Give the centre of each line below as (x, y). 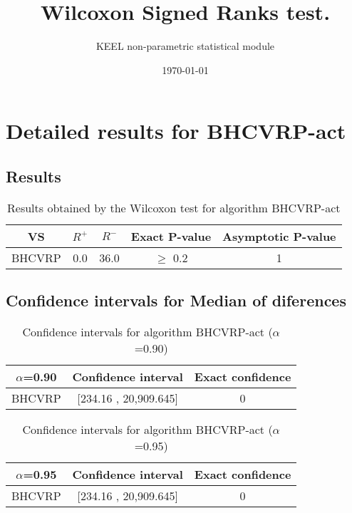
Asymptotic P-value (279, 236)
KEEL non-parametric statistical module (185, 46)
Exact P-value (171, 236)
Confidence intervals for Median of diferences (176, 300)
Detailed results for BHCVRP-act (176, 131)
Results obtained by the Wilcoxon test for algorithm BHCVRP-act (174, 207)
